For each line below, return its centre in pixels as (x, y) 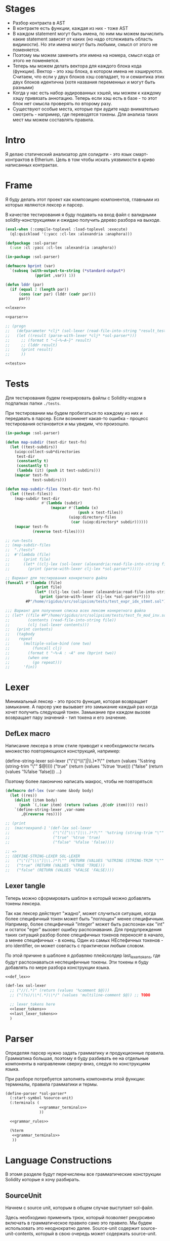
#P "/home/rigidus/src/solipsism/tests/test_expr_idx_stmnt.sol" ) (96, 602)
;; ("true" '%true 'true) (53, 837)
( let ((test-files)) (31, 494)
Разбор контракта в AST (39, 23)
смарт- (140, 154)
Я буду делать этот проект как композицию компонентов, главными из (82, 199)
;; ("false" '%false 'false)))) (60, 842)
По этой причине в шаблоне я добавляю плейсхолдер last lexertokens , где (83, 956)
